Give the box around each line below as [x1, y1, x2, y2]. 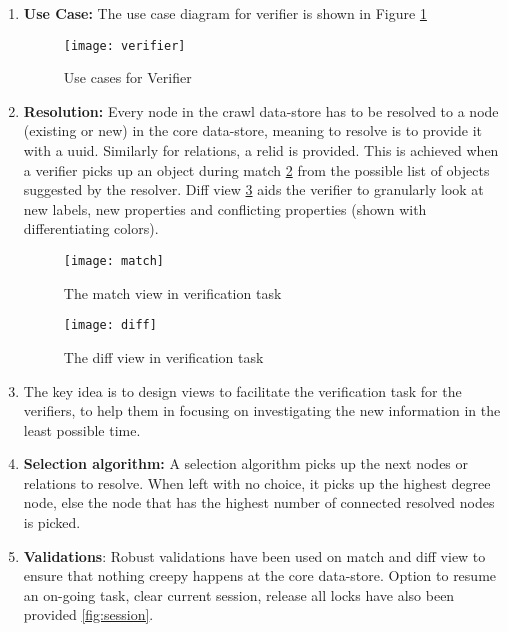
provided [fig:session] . [23, 604, 154, 625]
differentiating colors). [23, 218, 159, 239]
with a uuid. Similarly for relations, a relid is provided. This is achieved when [23, 140, 499, 161]
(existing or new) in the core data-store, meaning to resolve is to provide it [23, 120, 482, 141]
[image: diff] [63, 318, 157, 333]
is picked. [23, 512, 81, 533]
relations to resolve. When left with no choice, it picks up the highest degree [23, 472, 491, 493]
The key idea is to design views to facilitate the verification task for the [23, 380, 462, 401]
